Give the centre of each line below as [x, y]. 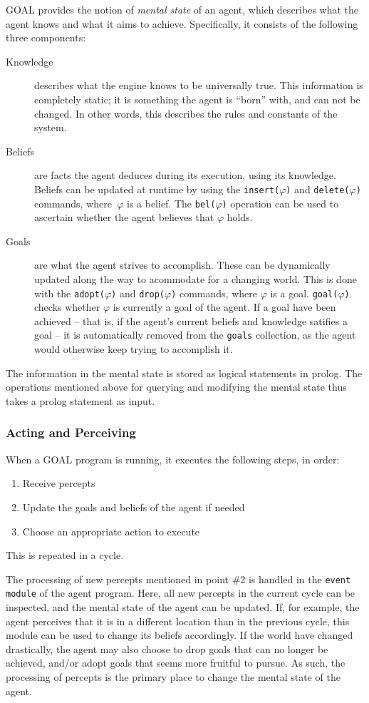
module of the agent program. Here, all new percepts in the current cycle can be [181, 593]
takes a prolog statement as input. [80, 400]
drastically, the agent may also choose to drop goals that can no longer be [167, 648]
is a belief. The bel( [171, 203]
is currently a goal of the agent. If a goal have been [224, 307]
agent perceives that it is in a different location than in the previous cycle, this [178, 621]
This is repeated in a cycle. [65, 555]
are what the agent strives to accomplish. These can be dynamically [182, 265]
